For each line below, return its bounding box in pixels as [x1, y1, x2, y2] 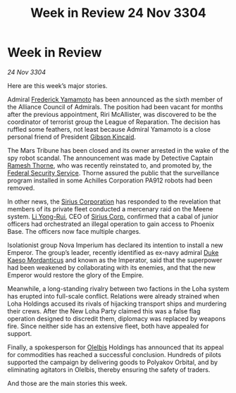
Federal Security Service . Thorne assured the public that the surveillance [7, 168, 220, 177]
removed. [7, 183, 35, 192]
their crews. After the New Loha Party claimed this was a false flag [7, 306, 201, 315]
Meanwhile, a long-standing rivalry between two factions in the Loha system [7, 284, 230, 293]
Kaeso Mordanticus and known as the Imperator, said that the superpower [7, 256, 223, 264]
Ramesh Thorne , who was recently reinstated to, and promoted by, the [7, 161, 213, 170]
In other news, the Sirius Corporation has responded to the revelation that [7, 197, 221, 206]
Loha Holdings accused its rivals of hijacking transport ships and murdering [7, 299, 227, 308]
